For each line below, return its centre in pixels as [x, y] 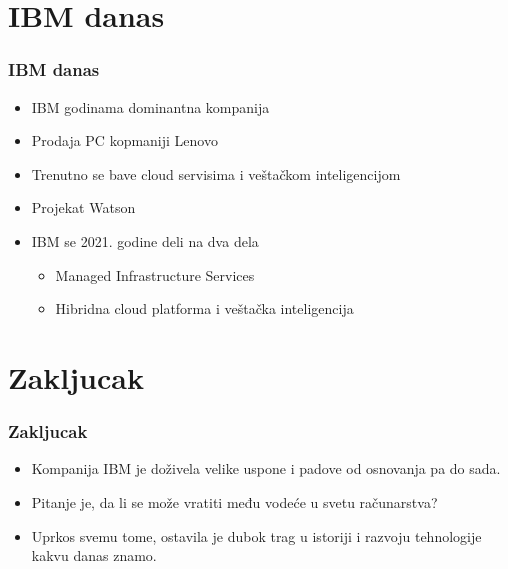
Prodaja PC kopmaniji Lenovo [124, 140]
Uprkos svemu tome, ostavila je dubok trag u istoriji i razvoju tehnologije [256, 535]
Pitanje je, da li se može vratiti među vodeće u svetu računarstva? [234, 501]
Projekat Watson [83, 207]
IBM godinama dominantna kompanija [150, 106]
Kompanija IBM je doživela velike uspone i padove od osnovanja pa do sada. [266, 468]
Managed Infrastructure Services [155, 274]
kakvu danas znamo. [94, 555]
